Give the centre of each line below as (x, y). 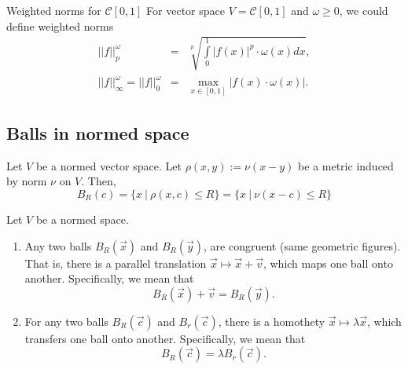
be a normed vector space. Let (108, 165)
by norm (27, 181)
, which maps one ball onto (328, 263)
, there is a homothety (272, 321)
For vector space (186, 10)
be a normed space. (82, 219)
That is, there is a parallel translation (116, 263)
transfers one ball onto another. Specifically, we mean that (165, 338)
